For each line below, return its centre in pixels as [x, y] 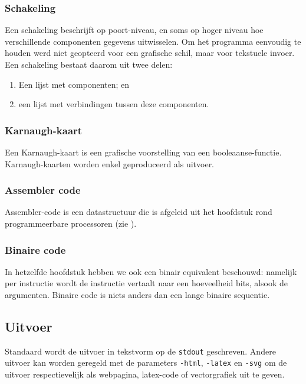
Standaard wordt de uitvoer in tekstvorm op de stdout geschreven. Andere [140, 351]
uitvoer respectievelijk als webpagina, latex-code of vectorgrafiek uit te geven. [145, 374]
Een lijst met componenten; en [74, 84]
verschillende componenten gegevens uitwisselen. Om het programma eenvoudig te [153, 41]
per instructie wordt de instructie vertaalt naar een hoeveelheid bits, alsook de [147, 283]
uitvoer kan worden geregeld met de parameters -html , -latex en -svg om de [146, 363]
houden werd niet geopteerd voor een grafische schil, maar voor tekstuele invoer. [150, 53]
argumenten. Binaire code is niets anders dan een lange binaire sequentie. [137, 294]
